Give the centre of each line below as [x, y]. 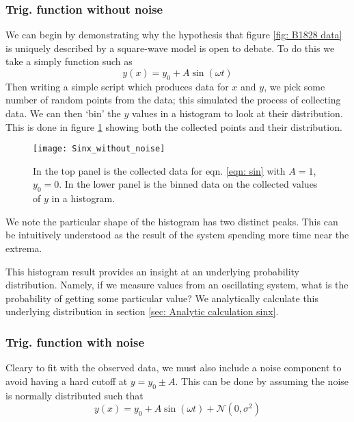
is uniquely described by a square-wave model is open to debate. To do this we [170, 48]
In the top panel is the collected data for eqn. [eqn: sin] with [159, 170]
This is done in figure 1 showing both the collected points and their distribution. [174, 126]
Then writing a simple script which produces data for [117, 86]
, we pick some [295, 86]
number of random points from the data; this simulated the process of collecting [173, 100]
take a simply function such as [69, 61]
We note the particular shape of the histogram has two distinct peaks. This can [172, 221]
